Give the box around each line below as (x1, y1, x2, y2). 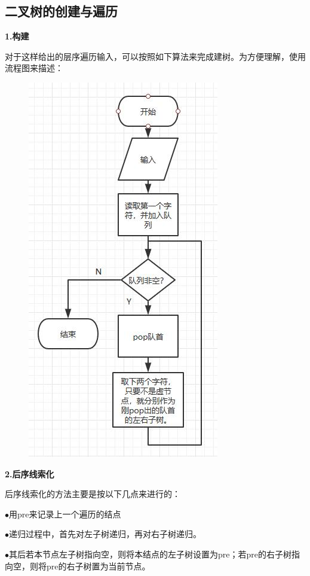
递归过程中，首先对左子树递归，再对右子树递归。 (9, 528, 201, 540)
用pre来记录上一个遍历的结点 (9, 507, 121, 520)
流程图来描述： (5, 62, 63, 74)
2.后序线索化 (5, 467, 54, 480)
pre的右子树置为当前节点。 (46, 559, 151, 572)
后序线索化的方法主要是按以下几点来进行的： (5, 487, 180, 500)
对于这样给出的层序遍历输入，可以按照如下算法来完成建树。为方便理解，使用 (5, 50, 306, 62)
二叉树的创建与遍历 (5, 2, 118, 20)
